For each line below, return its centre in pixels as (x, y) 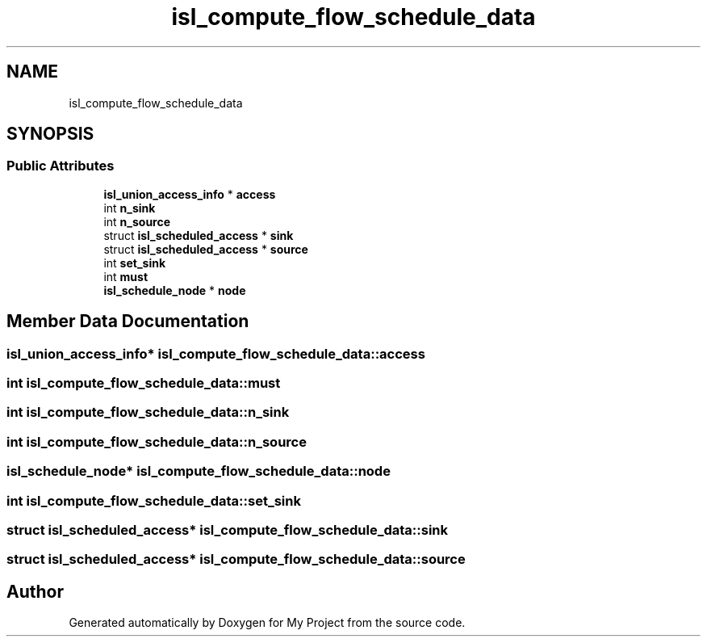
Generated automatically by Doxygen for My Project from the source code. (267, 623)
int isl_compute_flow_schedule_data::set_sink (154, 500)
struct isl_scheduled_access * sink (199, 235)
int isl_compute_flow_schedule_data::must (144, 383)
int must (126, 276)
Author (35, 591)
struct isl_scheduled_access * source (206, 249)
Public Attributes (61, 166)
